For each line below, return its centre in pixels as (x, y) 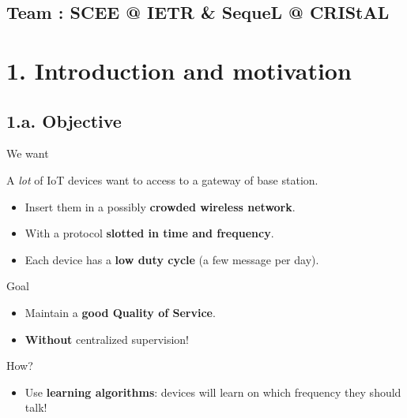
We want (28, 153)
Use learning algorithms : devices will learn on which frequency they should (213, 392)
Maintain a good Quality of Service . (120, 312)
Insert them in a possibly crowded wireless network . (160, 206)
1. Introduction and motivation (179, 70)
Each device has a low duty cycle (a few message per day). (172, 259)
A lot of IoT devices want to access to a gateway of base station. (162, 179)
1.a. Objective (64, 120)
